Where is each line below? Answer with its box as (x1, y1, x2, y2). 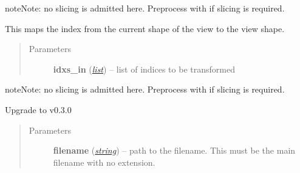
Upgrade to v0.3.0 (5, 103, 72, 116)
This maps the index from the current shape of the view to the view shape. (5, 22, 285, 34)
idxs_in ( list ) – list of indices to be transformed (53, 62, 235, 75)
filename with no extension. (53, 155, 155, 168)
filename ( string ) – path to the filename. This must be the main (53, 144, 296, 157)
